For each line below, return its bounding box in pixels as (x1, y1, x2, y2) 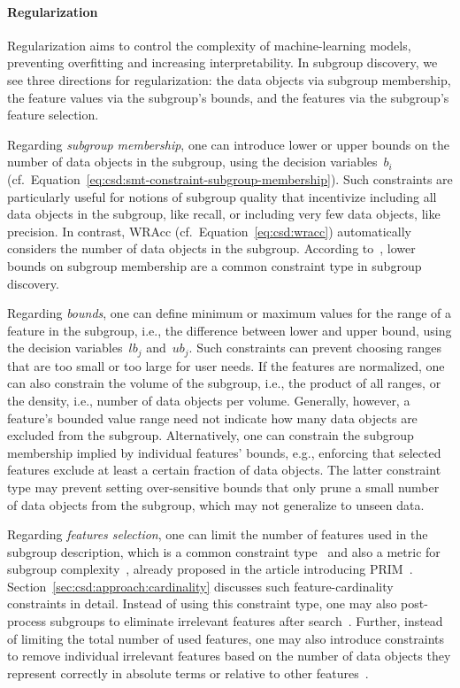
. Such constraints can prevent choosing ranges (188, 338, 442, 357)
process (7, 612, 47, 630)
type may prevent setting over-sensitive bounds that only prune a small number (7, 477, 440, 496)
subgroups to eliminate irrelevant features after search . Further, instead (50, 612, 443, 630)
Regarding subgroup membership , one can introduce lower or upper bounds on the (7, 135, 449, 153)
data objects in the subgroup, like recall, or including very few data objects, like (7, 205, 441, 223)
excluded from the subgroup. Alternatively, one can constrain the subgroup (7, 426, 414, 444)
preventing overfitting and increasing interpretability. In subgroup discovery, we (7, 53, 438, 72)
